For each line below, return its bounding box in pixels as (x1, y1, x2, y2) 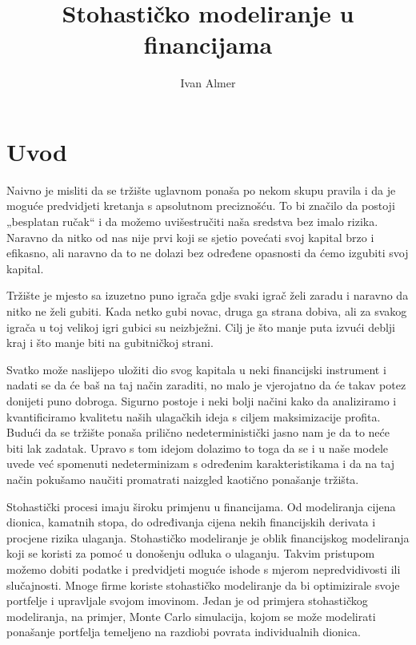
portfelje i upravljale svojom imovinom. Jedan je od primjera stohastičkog (6, 592, 368, 609)
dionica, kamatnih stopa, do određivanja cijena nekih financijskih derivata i (6, 514, 376, 530)
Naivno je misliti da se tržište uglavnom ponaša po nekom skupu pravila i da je (6, 181, 396, 198)
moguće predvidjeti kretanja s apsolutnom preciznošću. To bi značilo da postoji (6, 197, 395, 214)
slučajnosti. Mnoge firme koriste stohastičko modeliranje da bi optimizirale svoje (6, 576, 400, 593)
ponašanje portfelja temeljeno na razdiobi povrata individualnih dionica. (6, 623, 361, 640)
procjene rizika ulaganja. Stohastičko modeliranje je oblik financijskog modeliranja (6, 529, 410, 546)
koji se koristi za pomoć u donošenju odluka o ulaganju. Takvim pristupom (6, 545, 375, 562)
